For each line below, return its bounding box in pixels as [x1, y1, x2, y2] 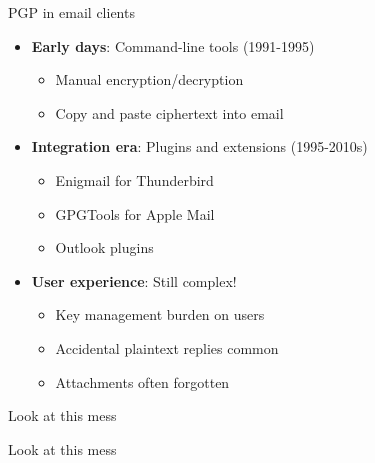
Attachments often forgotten [55, 371, 230, 392]
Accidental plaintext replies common [55, 337, 279, 358]
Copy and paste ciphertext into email [55, 102, 284, 123]
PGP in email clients [8, 2, 135, 22]
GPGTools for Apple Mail [55, 203, 215, 224]
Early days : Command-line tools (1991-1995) [31, 35, 315, 56]
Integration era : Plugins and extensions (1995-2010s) [31, 136, 368, 157]
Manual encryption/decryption [55, 69, 244, 90]
